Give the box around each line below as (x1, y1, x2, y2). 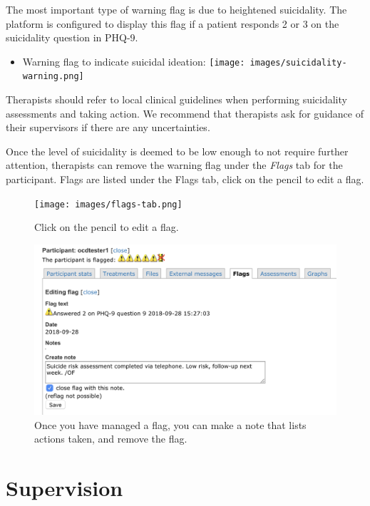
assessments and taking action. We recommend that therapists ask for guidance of (6, 105, 364, 120)
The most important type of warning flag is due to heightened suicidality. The (6, 2, 347, 16)
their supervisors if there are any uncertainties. (6, 120, 210, 135)
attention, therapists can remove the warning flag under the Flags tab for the (6, 158, 343, 172)
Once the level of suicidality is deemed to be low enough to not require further (6, 143, 349, 158)
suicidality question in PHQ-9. (6, 30, 138, 45)
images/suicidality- (250, 57, 347, 68)
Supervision (6, 473, 123, 502)
